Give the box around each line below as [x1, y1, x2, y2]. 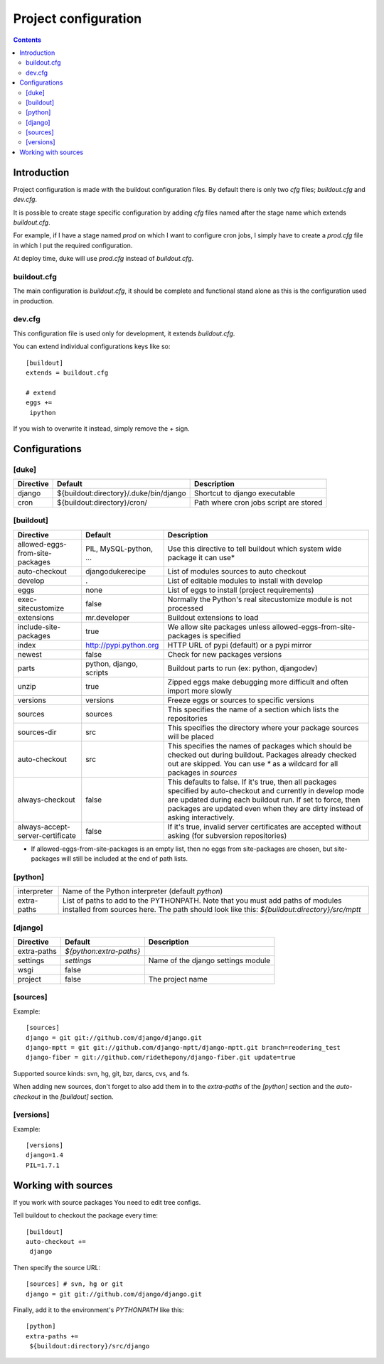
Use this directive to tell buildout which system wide [167, 544, 342, 554]
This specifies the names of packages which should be [167, 741, 352, 751]
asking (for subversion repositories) [167, 830, 287, 840]
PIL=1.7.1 [26, 1161, 60, 1169]
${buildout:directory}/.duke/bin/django [57, 488, 186, 498]
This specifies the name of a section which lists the [167, 704, 339, 714]
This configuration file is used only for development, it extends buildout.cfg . [13, 329, 235, 338]
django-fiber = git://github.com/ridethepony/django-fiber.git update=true [26, 1053, 296, 1062]
